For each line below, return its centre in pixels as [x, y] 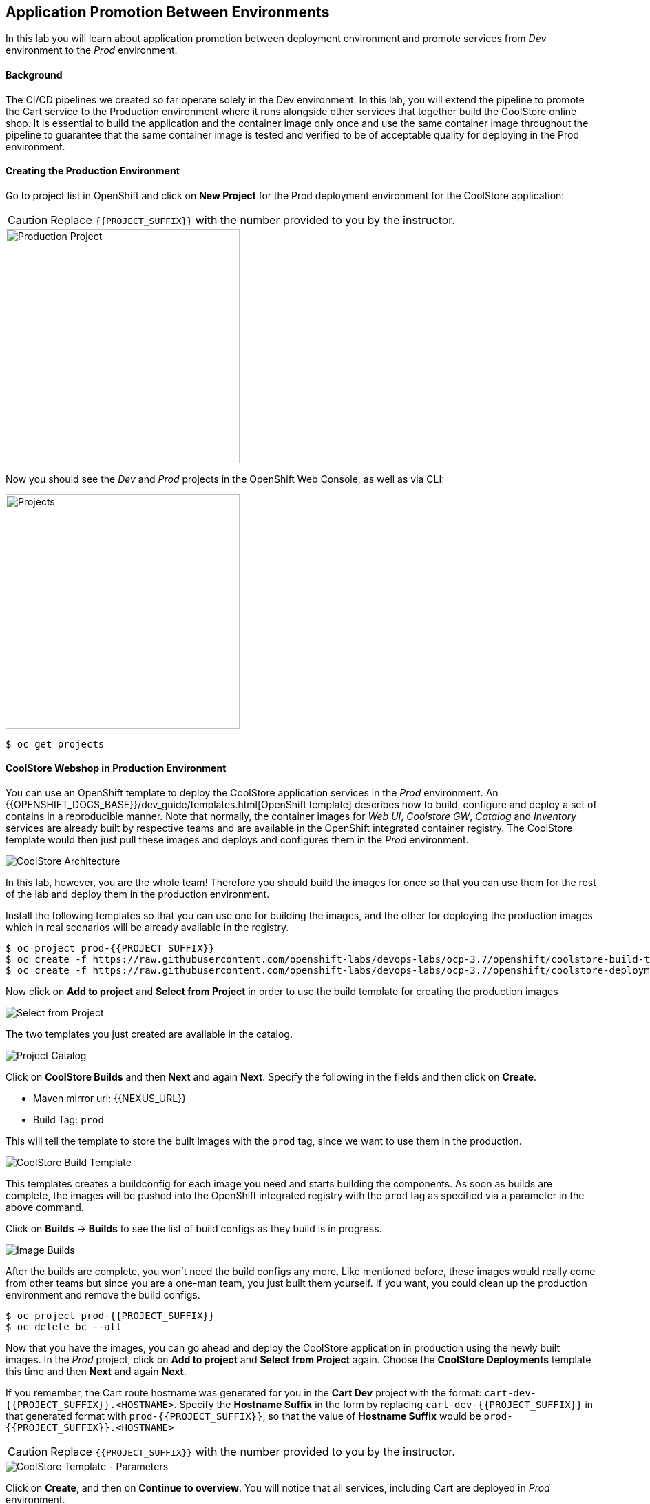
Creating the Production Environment [93, 171]
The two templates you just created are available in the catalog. [149, 1034]
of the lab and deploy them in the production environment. [138, 894]
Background [34, 75]
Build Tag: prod [69, 1120]
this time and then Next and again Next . [96, 1372]
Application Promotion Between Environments [168, 12]
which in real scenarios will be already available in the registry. [147, 928]
